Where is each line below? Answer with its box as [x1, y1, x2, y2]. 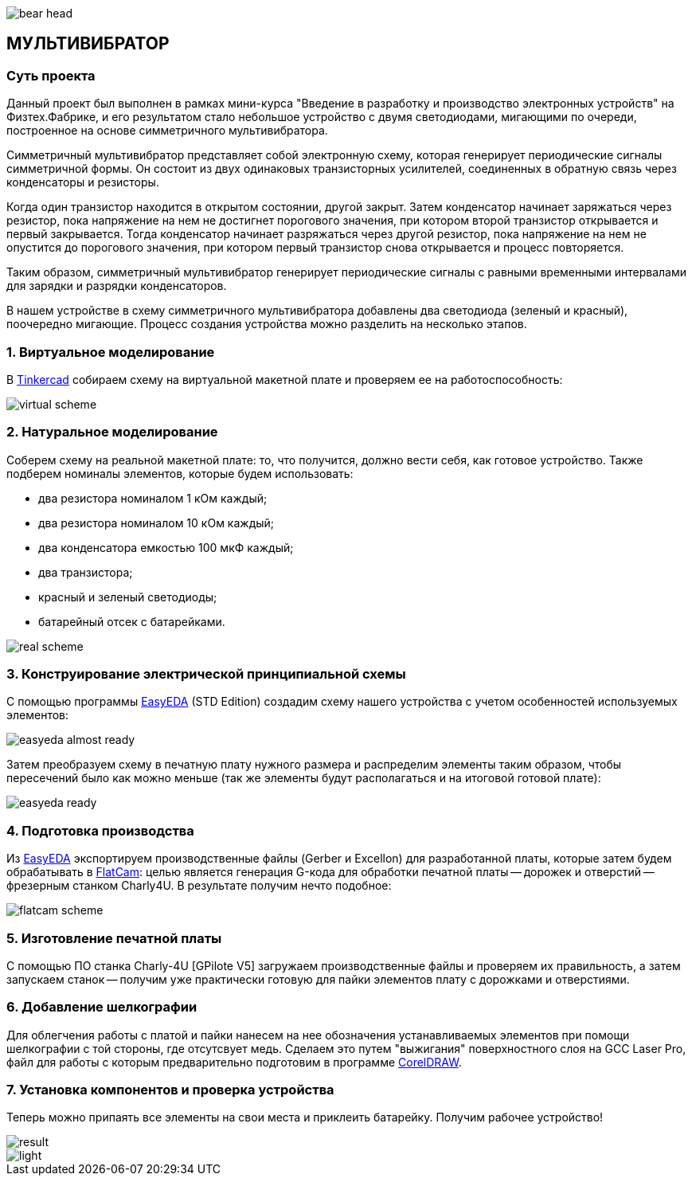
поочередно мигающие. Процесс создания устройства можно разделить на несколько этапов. [6, 317, 527, 331]
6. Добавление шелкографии [6, 999, 197, 1016]
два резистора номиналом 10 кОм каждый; [38, 515, 275, 530]
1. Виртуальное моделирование [6, 343, 215, 360]
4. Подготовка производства [6, 822, 194, 839]
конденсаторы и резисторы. [6, 175, 159, 190]
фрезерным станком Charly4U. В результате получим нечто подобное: [6, 879, 392, 893]
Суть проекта [6, 67, 96, 84]
